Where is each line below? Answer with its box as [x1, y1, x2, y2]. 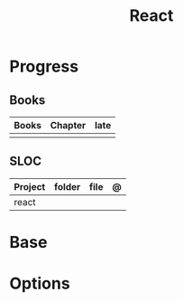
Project [14, 180, 46, 193]
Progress [9, 56, 79, 77]
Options [9, 273, 70, 294]
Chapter [50, 119, 87, 131]
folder [53, 180, 81, 193]
